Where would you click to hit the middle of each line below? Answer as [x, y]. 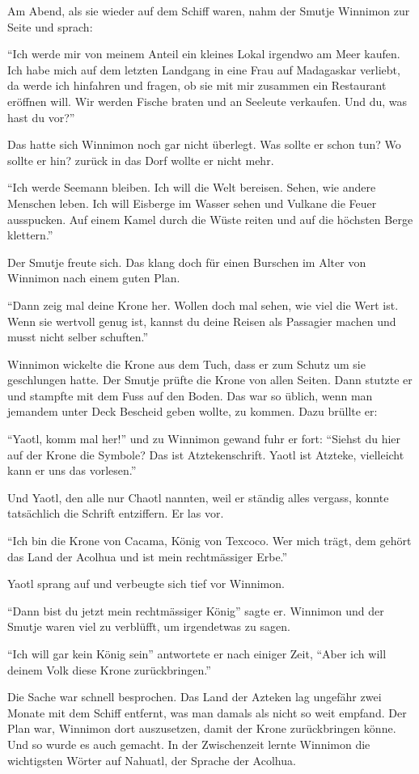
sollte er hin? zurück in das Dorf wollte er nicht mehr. [141, 160]
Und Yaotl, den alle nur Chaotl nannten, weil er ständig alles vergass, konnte [198, 497]
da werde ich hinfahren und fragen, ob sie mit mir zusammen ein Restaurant [197, 85]
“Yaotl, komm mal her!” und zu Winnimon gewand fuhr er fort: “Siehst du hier [204, 439]
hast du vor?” [41, 117]
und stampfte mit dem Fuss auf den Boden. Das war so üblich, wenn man [190, 395]
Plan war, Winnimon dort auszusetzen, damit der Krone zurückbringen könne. [202, 728]
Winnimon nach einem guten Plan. [94, 278]
